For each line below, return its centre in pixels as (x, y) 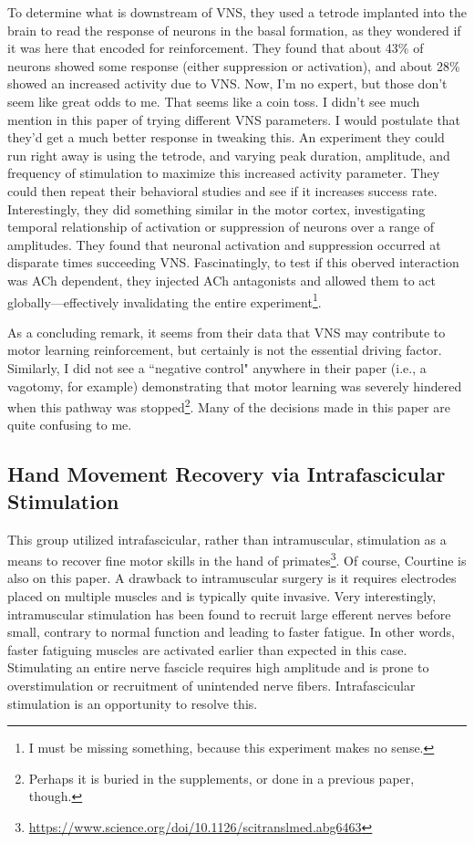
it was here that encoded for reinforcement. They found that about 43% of (216, 48)
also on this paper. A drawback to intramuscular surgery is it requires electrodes (232, 578)
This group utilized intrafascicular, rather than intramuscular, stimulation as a (227, 539)
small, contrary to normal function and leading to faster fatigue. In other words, (231, 632)
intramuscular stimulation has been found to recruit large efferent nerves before (229, 614)
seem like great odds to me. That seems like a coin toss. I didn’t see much (214, 101)
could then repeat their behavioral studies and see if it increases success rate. (222, 190)
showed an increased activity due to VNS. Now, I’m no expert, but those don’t (227, 83)
